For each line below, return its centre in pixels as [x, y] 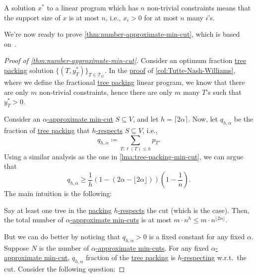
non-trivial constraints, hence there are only [106, 92]
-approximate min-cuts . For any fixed [152, 247]
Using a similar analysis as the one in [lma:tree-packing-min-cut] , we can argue [124, 156]
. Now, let [203, 119]
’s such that [224, 92]
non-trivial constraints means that [199, 7]
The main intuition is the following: [58, 193]
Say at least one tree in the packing [58, 210]
